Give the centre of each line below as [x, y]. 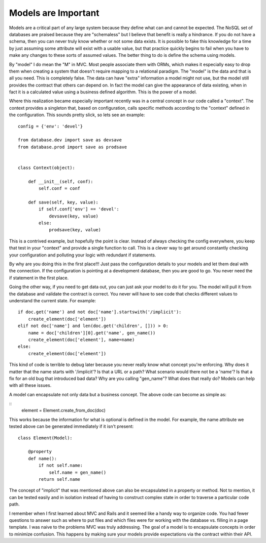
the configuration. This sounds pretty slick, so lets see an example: [77, 115]
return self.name [60, 479]
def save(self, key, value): [63, 202]
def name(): [42, 459]
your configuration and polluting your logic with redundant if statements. [83, 255]
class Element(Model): [45, 438]
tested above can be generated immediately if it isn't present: [71, 426]
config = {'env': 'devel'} [50, 126]
